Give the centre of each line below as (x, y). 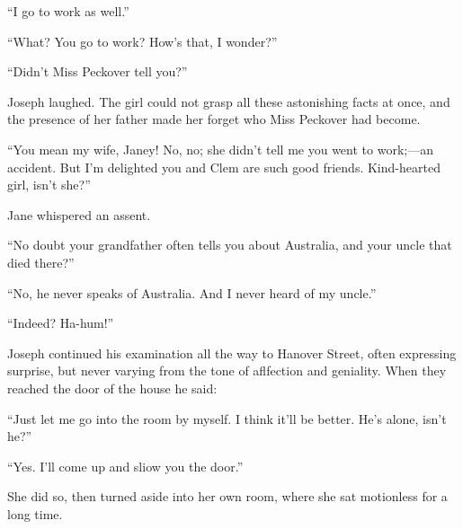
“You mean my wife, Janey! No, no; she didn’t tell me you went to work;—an (220, 149)
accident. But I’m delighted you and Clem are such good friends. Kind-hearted (224, 167)
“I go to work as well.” (68, 11)
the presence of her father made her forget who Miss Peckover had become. (214, 119)
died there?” (41, 262)
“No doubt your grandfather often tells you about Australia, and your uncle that (230, 245)
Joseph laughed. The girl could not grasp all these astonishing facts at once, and (229, 101)
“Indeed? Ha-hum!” (61, 323)
